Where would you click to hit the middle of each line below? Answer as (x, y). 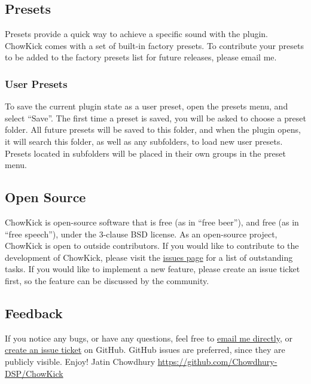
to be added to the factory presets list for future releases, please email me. (141, 57)
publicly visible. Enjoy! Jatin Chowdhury (80, 361)
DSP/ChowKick (34, 373)
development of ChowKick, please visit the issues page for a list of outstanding (149, 257)
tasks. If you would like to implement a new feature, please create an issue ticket (153, 269)
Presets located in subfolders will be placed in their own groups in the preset (145, 153)
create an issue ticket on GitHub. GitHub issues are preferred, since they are (145, 350)
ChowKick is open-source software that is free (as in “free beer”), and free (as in (152, 222)
